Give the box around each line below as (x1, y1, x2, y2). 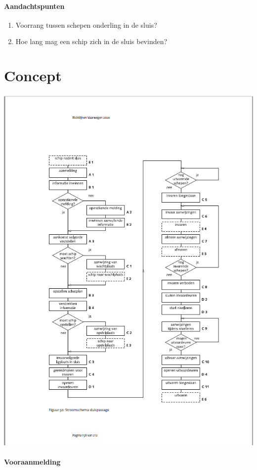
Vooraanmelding (4, 457, 61, 467)
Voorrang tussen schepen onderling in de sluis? (15, 19, 157, 30)
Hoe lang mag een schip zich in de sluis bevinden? (15, 36, 168, 47)
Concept (4, 65, 62, 86)
